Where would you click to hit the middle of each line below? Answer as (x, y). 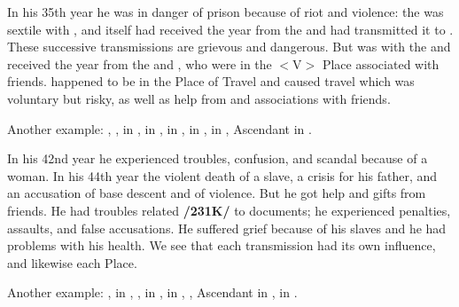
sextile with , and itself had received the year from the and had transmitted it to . (230, 29)
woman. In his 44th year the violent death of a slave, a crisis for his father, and (222, 175)
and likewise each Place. (72, 262)
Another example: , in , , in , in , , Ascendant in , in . (152, 292)
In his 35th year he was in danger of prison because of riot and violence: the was (226, 12)
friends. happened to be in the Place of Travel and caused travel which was (211, 81)
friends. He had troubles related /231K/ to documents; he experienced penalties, (229, 210)
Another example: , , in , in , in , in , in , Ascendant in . (159, 128)
